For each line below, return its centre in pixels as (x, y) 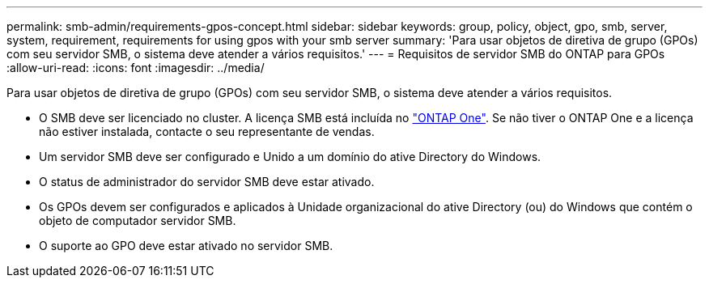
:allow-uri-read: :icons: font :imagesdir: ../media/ (136, 68)
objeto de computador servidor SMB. (138, 220)
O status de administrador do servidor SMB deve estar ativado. (207, 182)
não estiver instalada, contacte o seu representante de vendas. (207, 131)
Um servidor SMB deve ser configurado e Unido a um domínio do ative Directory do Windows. (290, 157)
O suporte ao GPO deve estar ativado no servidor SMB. (186, 246)
